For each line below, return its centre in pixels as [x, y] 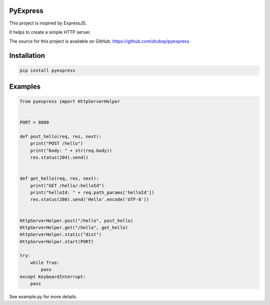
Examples [25, 86]
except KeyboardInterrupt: [53, 276]
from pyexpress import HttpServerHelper [70, 101]
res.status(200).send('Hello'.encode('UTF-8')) [90, 200]
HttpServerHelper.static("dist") [61, 235]
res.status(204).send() [59, 158]
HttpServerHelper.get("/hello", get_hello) [74, 227]
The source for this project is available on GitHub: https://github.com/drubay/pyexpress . [100, 41]
